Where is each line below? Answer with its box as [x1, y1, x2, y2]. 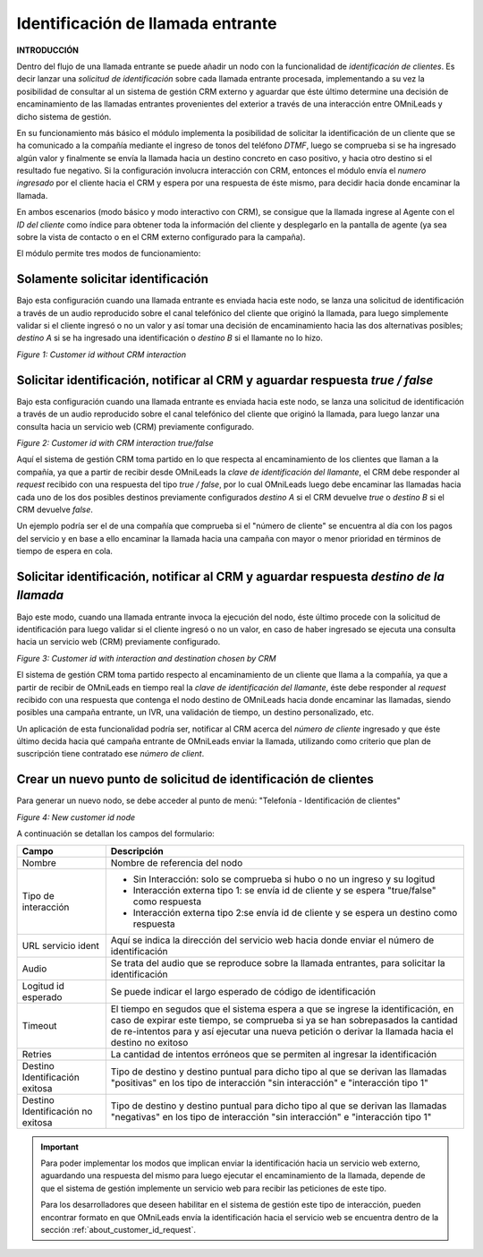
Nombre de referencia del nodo [110, 856, 243, 868]
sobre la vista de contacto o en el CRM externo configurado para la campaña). [16, 232, 306, 243]
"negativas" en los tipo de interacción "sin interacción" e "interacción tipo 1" [110, 1110, 432, 1123]
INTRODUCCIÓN [16, 45, 80, 56]
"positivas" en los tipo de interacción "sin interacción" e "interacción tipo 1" [110, 1076, 428, 1089]
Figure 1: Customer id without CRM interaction [16, 349, 187, 360]
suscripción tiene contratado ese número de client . [16, 748, 205, 759]
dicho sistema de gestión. [16, 111, 112, 122]
